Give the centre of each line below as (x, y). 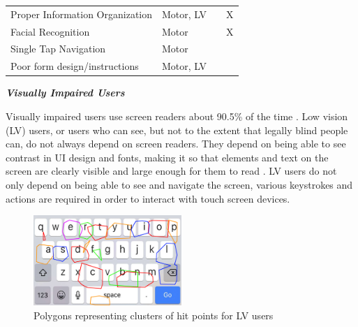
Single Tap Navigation (58, 49)
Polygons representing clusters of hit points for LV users (154, 315)
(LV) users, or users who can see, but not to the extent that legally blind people (177, 130)
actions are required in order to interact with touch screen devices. (148, 198)
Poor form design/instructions (75, 66)
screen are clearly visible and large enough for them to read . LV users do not (171, 171)
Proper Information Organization (82, 14)
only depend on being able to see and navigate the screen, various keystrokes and (179, 184)
